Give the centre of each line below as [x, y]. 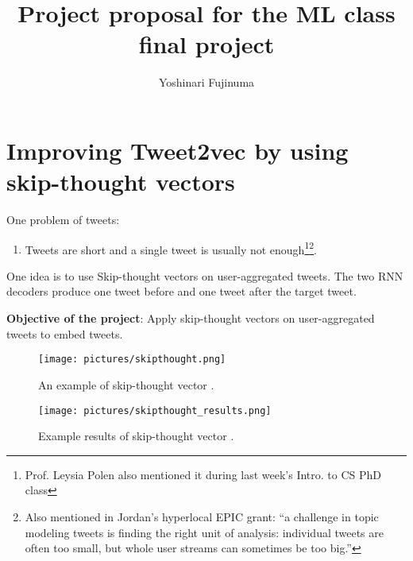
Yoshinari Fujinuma [206, 82]
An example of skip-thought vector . [126, 384]
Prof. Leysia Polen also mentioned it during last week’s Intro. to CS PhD [203, 474]
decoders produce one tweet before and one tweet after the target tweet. [181, 291]
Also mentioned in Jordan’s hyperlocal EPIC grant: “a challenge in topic [202, 516]
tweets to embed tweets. [65, 333]
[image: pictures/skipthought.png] [132, 360]
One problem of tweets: [63, 220]
